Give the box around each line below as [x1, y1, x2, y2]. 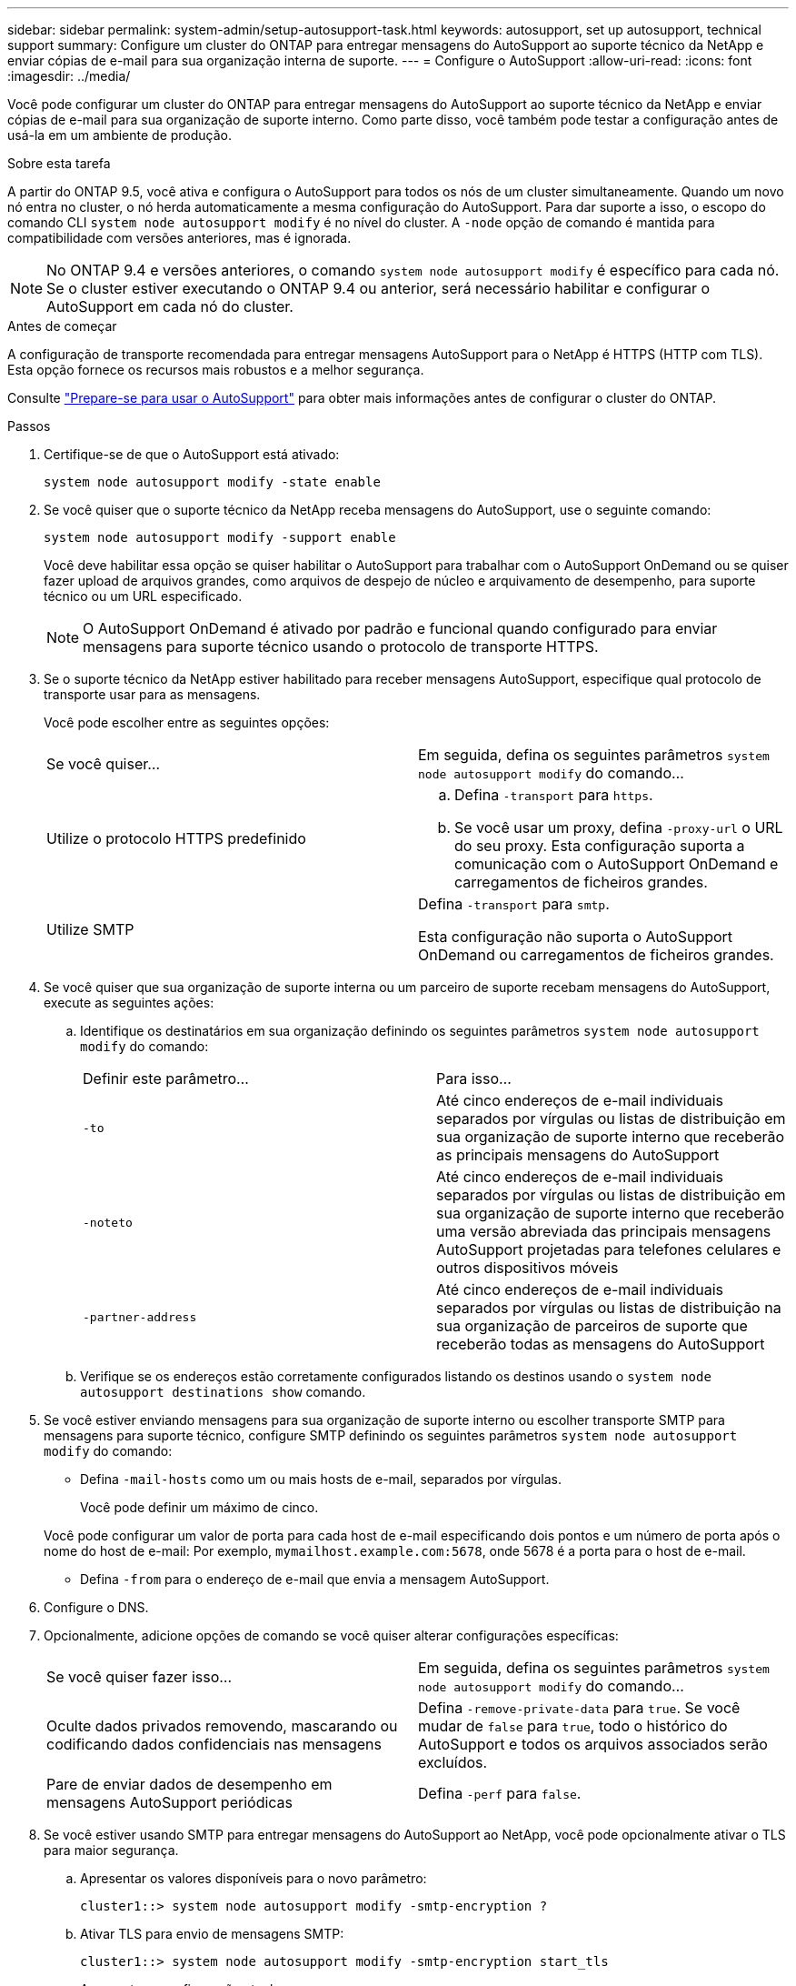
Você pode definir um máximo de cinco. [80, 1500, 319, 1515]
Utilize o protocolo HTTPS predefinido [46, 829, 306, 848]
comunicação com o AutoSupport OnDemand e [454, 855, 779, 873]
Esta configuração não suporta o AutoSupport [418, 928, 733, 946]
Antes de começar [7, 318, 117, 334]
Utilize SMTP [46, 920, 134, 938]
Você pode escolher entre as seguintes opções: [44, 715, 330, 730]
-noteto [83, 1215, 133, 1229]
